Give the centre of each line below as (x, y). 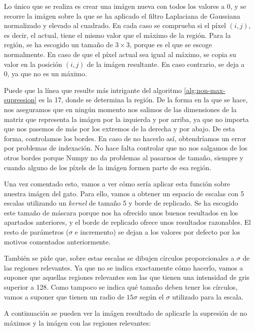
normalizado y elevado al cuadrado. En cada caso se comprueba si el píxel (115, 25)
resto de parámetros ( (36, 232)
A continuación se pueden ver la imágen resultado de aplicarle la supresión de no (126, 313)
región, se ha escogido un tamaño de (58, 45)
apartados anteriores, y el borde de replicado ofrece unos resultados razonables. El (127, 222)
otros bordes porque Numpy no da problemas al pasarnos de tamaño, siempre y (124, 157)
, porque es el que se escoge (171, 45)
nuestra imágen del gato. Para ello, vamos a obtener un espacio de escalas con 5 (124, 193)
